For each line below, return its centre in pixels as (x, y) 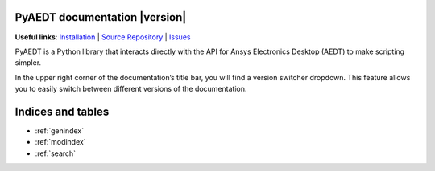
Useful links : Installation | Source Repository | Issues (103, 37)
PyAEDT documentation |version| (101, 17)
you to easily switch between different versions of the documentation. (131, 89)
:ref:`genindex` (60, 130)
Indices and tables (62, 111)
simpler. (28, 63)
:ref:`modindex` (60, 142)
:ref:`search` (56, 153)
